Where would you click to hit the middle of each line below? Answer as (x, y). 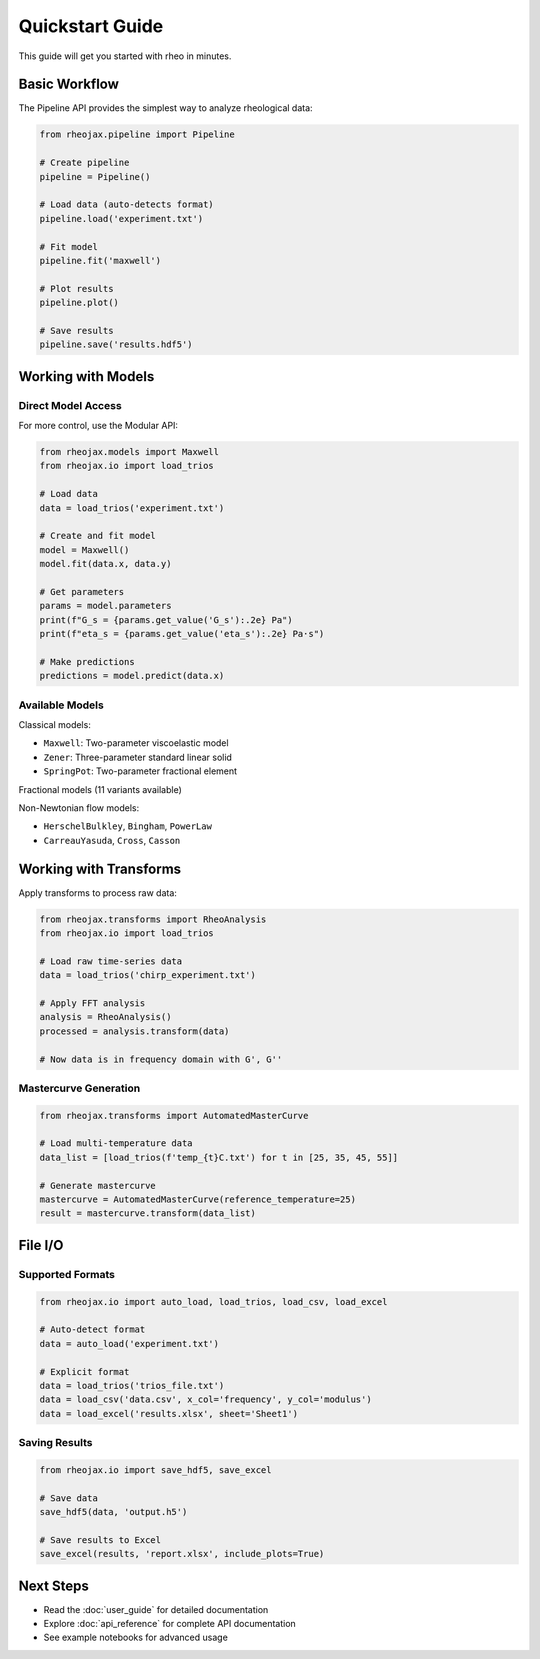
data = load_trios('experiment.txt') (132, 508)
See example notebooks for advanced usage (136, 1637)
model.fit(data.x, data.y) (105, 564)
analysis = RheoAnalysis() (105, 1017)
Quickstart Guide (91, 26)
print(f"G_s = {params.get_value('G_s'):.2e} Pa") (166, 619)
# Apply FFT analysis (92, 1003)
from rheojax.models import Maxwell (129, 452)
